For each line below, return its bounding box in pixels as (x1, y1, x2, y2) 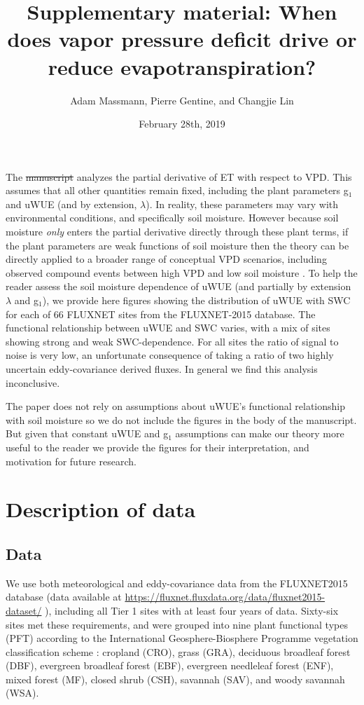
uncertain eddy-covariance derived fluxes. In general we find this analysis (6, 362, 318, 376)
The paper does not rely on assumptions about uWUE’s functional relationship (6, 399, 345, 413)
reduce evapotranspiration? (48, 52, 316, 81)
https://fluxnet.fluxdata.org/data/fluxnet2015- (125, 589, 325, 604)
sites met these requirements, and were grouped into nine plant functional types (6, 617, 348, 631)
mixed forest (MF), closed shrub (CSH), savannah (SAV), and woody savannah (6, 671, 345, 686)
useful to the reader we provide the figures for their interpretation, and (6, 439, 309, 454)
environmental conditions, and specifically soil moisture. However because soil (6, 210, 339, 225)
